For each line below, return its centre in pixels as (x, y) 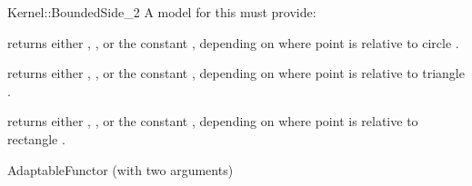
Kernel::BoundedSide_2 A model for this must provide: (162, 12)
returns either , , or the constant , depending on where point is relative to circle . (233, 42)
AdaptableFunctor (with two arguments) (121, 169)
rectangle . (36, 138)
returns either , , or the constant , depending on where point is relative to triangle (236, 73)
